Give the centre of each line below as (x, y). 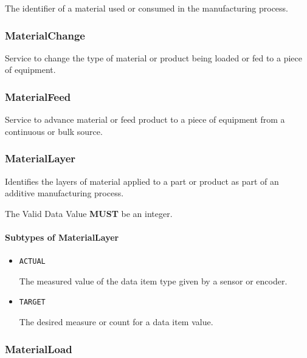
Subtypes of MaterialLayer (62, 237)
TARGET (32, 302)
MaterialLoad (39, 349)
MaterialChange (45, 35)
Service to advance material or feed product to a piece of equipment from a (145, 119)
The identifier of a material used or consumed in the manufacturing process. (147, 8)
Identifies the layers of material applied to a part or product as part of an (142, 181)
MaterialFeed (38, 96)
